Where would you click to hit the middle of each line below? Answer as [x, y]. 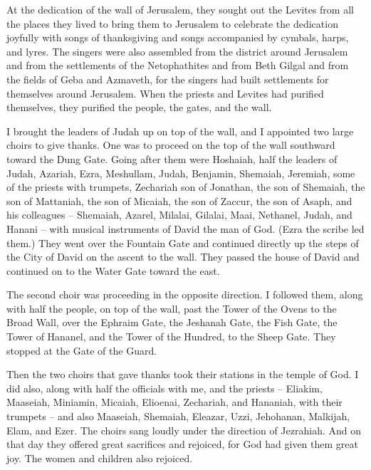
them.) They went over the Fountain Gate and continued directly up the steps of [183, 242]
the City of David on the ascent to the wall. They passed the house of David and [183, 257]
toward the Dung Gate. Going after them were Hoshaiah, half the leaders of [172, 158]
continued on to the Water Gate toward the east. [113, 270]
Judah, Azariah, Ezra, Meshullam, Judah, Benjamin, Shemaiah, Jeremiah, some [181, 173]
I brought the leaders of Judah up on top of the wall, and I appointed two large [180, 131]
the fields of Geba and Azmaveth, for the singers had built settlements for [168, 79]
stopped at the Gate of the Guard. [82, 350]
